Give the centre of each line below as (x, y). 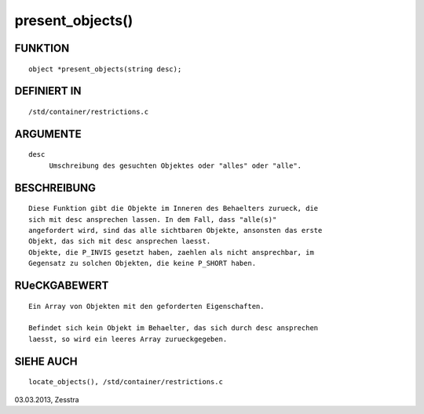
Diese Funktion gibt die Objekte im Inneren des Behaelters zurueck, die (174, 209)
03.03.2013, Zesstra (47, 399)
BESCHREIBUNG (55, 188)
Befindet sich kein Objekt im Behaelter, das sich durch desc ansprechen (174, 328)
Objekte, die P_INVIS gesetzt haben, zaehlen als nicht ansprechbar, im (171, 252)
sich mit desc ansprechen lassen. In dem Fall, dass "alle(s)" (153, 219)
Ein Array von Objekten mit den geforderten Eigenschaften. (146, 306)
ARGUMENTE (48, 134)
